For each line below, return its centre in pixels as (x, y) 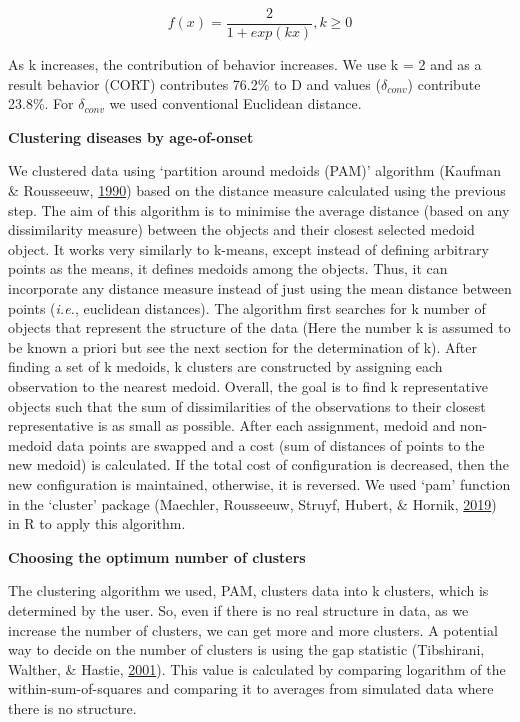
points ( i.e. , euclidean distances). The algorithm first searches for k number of (247, 307)
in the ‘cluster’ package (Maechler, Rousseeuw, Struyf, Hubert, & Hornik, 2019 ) (252, 503)
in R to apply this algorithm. (97, 523)
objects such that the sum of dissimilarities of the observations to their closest (247, 405)
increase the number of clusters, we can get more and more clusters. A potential (253, 629)
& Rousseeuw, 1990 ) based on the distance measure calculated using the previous (257, 190)
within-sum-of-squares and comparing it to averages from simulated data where (251, 688)
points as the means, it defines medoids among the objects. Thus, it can (228, 268)
